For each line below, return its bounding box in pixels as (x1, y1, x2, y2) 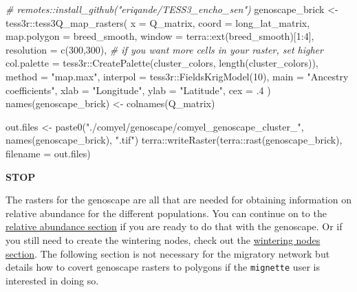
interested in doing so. (6, 273, 99, 287)
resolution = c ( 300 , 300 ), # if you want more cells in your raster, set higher (6, 42, 323, 56)
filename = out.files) (6, 146, 91, 160)
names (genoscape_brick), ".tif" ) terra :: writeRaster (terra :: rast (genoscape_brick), (6, 133, 343, 147)
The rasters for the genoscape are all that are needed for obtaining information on (6, 192, 351, 207)
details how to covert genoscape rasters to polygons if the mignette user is (6, 260, 320, 274)
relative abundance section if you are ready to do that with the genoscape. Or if (6, 219, 343, 234)
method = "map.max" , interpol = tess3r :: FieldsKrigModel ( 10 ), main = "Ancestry (6, 69, 349, 83)
